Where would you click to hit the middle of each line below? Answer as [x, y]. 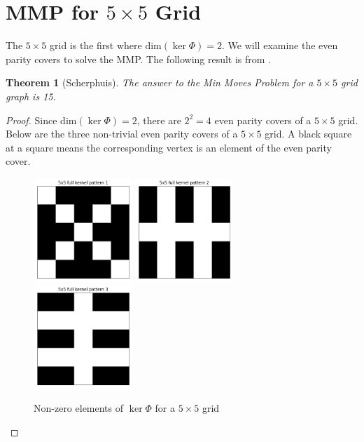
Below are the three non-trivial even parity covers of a [122, 134]
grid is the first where [96, 45]
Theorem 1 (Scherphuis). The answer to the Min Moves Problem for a [160, 82]
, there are [159, 120]
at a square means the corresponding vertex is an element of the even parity [169, 147]
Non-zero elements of [79, 408]
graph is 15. [31, 96]
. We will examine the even [280, 45]
